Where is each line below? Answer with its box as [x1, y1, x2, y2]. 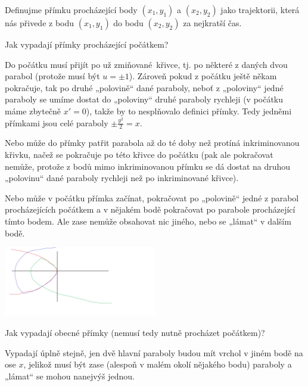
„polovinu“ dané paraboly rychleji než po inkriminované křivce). [5, 172, 239, 184]
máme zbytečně [5, 104, 61, 117]
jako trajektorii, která [220, 4, 300, 15]
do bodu [113, 17, 144, 29]
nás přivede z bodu [5, 17, 74, 29]
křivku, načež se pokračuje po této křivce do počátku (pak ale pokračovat [5, 148, 273, 160]
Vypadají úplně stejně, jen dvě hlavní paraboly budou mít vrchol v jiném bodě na [5, 346, 303, 359]
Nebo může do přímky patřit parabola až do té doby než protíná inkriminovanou [5, 136, 300, 149]
